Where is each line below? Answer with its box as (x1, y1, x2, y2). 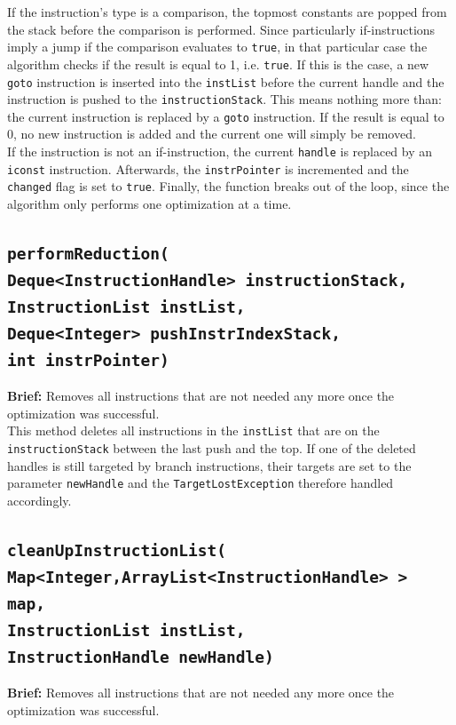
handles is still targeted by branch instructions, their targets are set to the (7, 456, 412, 474)
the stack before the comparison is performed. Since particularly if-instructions (7, 20, 436, 38)
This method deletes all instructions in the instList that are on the (7, 421, 380, 440)
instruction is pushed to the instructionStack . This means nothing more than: (7, 90, 442, 108)
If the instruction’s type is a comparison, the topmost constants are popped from (7, 3, 447, 20)
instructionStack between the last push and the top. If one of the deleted (7, 439, 416, 458)
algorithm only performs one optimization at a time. (7, 195, 292, 213)
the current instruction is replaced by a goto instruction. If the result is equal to (7, 107, 444, 125)
